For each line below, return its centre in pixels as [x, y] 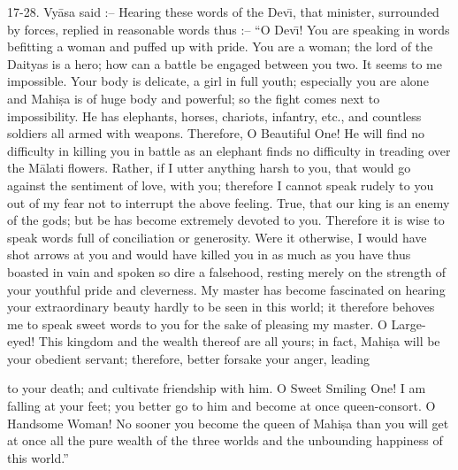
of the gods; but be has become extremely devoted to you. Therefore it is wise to [226, 220]
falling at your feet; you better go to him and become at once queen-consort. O [221, 406]
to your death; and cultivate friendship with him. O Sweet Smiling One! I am [217, 388]
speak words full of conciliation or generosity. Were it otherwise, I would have [217, 237]
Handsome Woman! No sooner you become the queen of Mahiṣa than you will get [228, 423]
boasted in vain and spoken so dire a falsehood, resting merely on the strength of [227, 271]
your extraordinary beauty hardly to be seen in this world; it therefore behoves [221, 307]
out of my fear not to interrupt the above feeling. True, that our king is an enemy [229, 202]
